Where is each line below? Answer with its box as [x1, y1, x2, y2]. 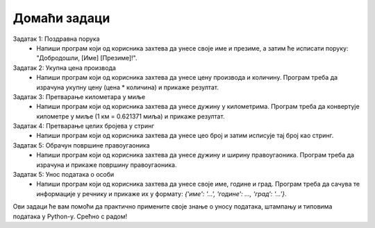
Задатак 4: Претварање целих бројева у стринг [12, 122, 155, 130]
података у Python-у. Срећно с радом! [12, 212, 128, 220]
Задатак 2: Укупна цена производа [12, 63, 116, 72]
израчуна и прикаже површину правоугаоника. [36, 160, 177, 169]
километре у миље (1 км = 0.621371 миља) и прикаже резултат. [36, 112, 225, 121]
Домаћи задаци [12, 10, 110, 26]
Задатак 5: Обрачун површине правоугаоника [12, 141, 150, 149]
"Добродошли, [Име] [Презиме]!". [36, 54, 138, 62]
